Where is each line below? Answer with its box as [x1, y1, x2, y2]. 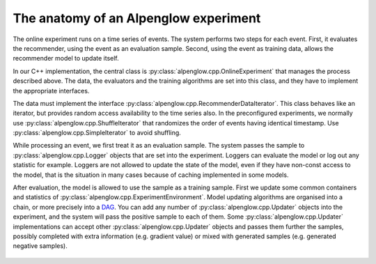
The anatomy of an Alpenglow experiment [13, 10, 261, 26]
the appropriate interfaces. [13, 86, 90, 95]
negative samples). [13, 242, 68, 250]
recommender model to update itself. [13, 54, 120, 63]
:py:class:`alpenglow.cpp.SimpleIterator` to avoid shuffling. [13, 129, 181, 137]
